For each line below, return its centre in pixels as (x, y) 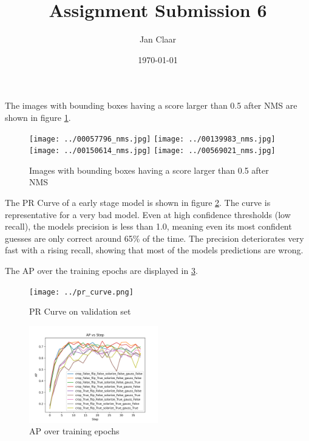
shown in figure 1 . (38, 117)
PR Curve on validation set (80, 311)
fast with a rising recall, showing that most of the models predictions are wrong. (154, 250)
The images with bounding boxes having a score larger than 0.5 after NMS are (151, 105)
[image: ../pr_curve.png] (81, 292)
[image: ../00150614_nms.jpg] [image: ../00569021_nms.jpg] (152, 151)
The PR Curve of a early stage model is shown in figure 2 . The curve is (138, 202)
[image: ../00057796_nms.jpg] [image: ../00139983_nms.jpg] (152, 139)
